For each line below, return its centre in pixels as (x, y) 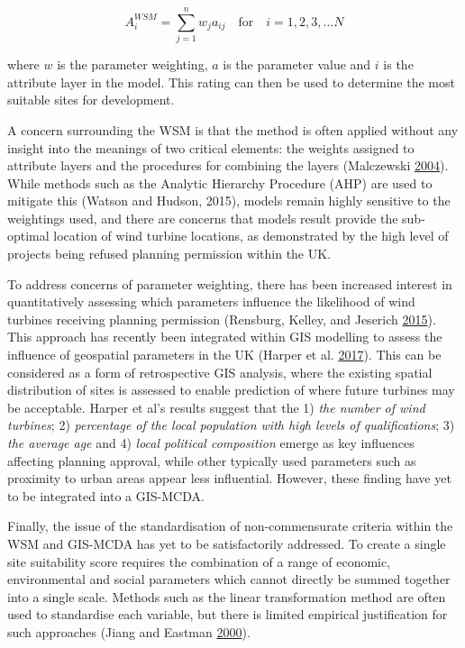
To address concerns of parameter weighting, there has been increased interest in (230, 283)
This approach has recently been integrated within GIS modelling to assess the (225, 337)
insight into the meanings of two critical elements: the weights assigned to (211, 147)
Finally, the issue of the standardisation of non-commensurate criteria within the (230, 526)
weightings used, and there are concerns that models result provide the (203, 218)
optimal (28, 236)
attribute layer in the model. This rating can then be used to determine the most (231, 82)
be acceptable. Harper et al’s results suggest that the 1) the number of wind (216, 407)
